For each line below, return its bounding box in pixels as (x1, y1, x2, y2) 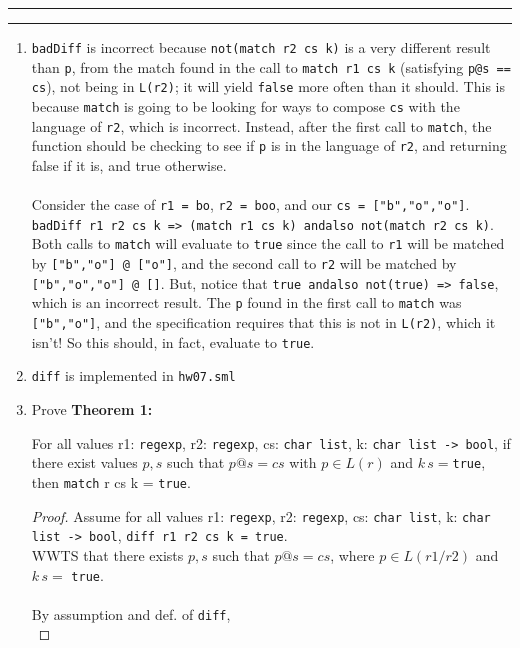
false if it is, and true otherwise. (31, 154, 227, 175)
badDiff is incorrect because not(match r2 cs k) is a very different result (31, 37, 491, 57)
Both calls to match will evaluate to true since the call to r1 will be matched (31, 233, 505, 254)
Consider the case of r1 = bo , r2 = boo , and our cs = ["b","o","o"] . (31, 194, 470, 215)
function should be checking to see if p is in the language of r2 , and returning (31, 135, 507, 156)
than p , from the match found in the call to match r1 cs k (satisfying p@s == (31, 56, 511, 77)
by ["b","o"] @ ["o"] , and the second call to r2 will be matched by (31, 253, 457, 274)
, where (330, 544, 375, 565)
